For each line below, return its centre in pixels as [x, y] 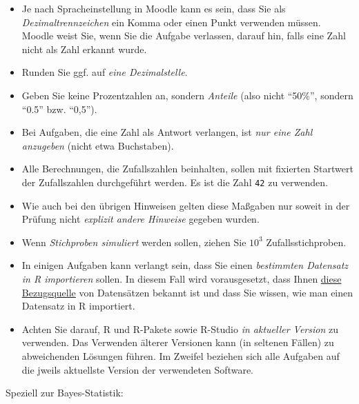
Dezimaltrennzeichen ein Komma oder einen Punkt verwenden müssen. [171, 22]
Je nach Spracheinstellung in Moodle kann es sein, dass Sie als [154, 8]
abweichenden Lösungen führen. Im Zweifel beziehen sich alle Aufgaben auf [181, 355]
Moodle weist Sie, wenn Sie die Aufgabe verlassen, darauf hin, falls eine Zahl [184, 36]
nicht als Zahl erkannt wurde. [84, 49]
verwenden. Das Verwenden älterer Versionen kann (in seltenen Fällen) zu [178, 342]
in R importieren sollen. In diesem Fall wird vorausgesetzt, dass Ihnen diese [182, 278]
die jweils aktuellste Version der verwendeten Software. [137, 369]
